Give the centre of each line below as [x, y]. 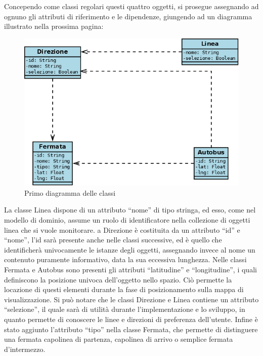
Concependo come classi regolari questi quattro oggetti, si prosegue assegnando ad [131, 6]
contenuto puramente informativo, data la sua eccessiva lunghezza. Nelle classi [125, 259]
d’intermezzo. [25, 349]
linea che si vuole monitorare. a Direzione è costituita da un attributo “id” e [122, 229]
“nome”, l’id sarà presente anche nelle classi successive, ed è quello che [113, 240]
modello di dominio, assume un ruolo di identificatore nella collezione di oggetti [127, 220]
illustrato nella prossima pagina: [54, 26]
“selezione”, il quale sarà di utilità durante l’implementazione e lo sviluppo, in [125, 309]
